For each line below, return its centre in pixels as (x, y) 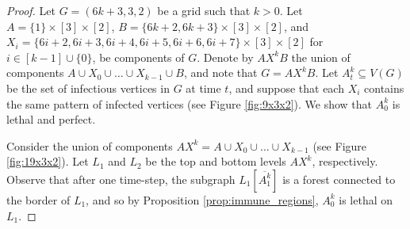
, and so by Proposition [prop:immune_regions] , (202, 199)
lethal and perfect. (51, 119)
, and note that (220, 73)
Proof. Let (31, 10)
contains (384, 88)
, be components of (138, 57)
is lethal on (366, 199)
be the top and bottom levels (216, 161)
